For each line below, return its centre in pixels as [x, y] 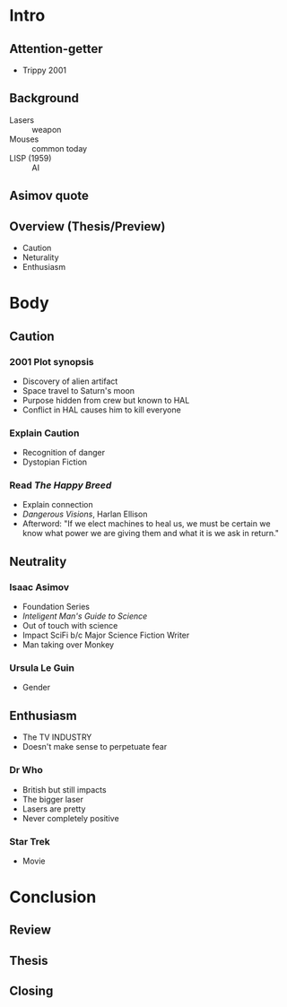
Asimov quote [49, 196]
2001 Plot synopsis [52, 361]
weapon [47, 129]
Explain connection [58, 505]
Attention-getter [56, 49]
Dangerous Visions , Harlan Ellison [85, 514]
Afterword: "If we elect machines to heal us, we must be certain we [146, 524]
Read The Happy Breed [61, 485]
